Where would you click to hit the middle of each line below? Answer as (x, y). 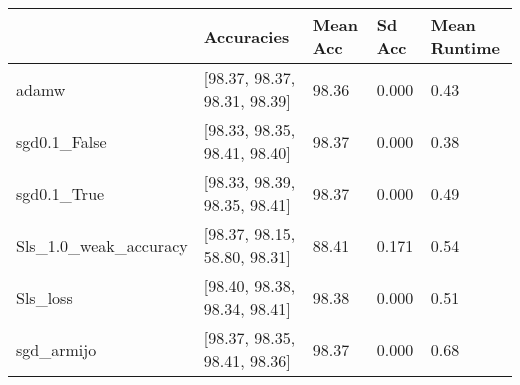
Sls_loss (44, 297)
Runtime (465, 47)
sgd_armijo (56, 349)
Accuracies (246, 36)
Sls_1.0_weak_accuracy (102, 245)
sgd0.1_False (61, 141)
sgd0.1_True (60, 193)
